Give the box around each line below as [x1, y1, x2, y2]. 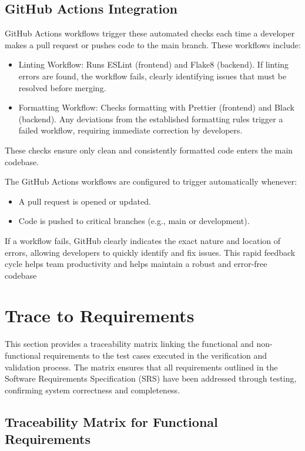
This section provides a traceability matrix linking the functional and [5, 338, 254, 350]
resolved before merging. [18, 81, 106, 93]
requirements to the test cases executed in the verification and [43, 349, 267, 362]
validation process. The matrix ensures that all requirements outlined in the [5, 360, 278, 373]
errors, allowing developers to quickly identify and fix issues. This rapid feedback [5, 246, 296, 258]
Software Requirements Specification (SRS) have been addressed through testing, [5, 372, 297, 385]
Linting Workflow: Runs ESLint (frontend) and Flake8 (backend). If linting [18, 58, 289, 71]
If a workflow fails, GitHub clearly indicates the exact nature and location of [5, 234, 280, 246]
